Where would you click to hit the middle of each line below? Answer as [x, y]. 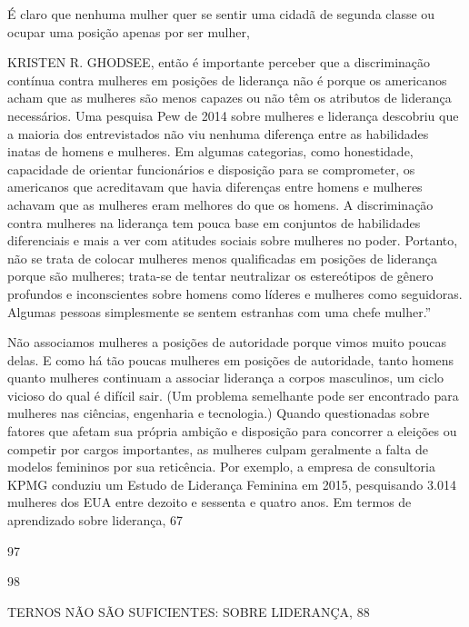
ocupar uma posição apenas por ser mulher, [129, 31]
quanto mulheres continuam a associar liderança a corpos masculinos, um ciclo [226, 378]
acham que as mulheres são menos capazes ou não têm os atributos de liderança [230, 98]
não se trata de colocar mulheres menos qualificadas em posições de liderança [223, 258]
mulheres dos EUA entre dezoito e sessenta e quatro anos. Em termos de [210, 502]
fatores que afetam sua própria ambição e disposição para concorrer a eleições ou [232, 431]
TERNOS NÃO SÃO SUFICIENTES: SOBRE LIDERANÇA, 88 [189, 611]
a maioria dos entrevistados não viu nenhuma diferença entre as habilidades [218, 133]
